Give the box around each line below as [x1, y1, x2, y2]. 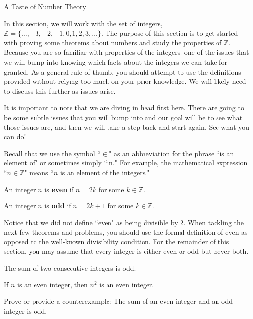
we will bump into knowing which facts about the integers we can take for [4, 56, 227, 67]
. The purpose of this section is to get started [101, 28, 238, 38]
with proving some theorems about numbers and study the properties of [4, 37, 222, 47]
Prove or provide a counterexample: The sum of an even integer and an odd [4, 296, 233, 306]
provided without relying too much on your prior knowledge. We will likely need [4, 76, 246, 86]
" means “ [24, 167, 54, 177]
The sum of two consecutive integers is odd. [4, 263, 136, 273]
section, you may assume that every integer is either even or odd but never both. [4, 246, 249, 256]
